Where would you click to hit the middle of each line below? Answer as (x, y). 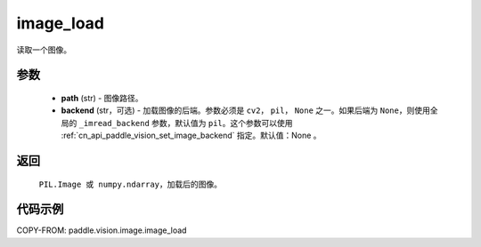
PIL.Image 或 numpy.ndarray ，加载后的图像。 (130, 184)
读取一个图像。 (44, 50)
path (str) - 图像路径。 (102, 98)
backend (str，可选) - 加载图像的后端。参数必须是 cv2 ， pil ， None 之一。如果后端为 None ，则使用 (246, 110)
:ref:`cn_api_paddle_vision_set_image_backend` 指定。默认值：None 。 (191, 135)
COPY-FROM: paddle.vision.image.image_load (102, 230)
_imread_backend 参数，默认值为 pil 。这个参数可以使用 (186, 123)
